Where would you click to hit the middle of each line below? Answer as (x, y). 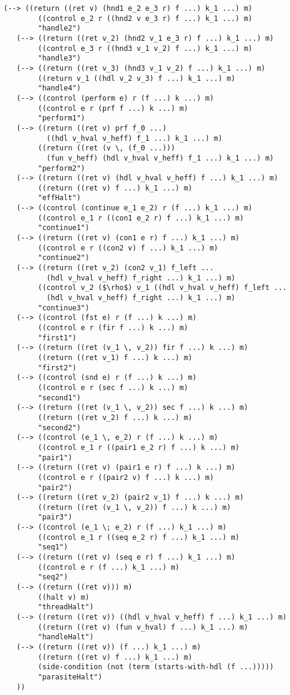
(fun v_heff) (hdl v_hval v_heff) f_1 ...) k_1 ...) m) (160, 158)
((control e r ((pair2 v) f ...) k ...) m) (126, 477)
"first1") (57, 338)
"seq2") (53, 577)
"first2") (57, 368)
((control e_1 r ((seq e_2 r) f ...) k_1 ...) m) (139, 537)
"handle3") (59, 58)
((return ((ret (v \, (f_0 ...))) (107, 148)
